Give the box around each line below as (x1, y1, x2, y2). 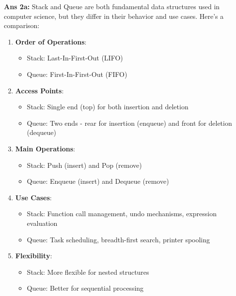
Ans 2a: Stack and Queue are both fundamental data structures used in (4, 1, 220, 11)
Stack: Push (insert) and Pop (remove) (27, 160, 142, 170)
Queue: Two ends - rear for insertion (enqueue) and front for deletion (27, 118, 232, 128)
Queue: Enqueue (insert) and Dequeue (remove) (27, 176, 169, 186)
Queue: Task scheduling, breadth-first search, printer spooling (27, 234, 210, 244)
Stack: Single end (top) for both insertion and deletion (27, 102, 189, 112)
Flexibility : (15, 251, 52, 261)
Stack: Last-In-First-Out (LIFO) (27, 53, 123, 63)
